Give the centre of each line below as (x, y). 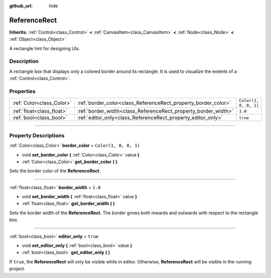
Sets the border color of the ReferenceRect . (55, 171)
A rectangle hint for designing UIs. (45, 48)
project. (17, 269)
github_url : (21, 6)
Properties (23, 91)
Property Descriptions (37, 135)
